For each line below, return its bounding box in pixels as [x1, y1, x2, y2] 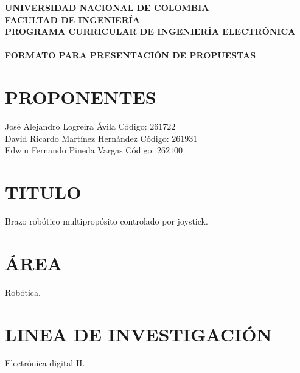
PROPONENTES [5, 85, 156, 110]
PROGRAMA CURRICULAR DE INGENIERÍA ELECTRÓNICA [5, 25, 296, 38]
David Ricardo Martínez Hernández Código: [5, 131, 169, 144]
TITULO [5, 180, 82, 204]
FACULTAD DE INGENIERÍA [5, 13, 141, 26]
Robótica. [5, 285, 41, 298]
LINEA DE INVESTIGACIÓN [5, 321, 272, 346]
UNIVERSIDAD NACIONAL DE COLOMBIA [5, 1, 209, 13]
